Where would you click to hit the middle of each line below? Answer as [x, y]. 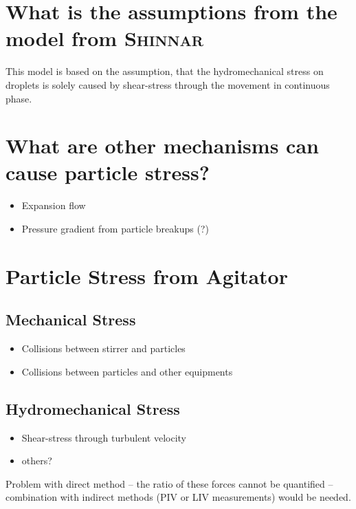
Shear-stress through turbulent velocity [104, 437]
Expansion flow [54, 205]
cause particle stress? [108, 172]
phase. [19, 98]
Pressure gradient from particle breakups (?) [115, 228]
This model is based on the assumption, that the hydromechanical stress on [165, 71]
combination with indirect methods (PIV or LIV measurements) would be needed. [178, 497]
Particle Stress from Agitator [147, 275]
